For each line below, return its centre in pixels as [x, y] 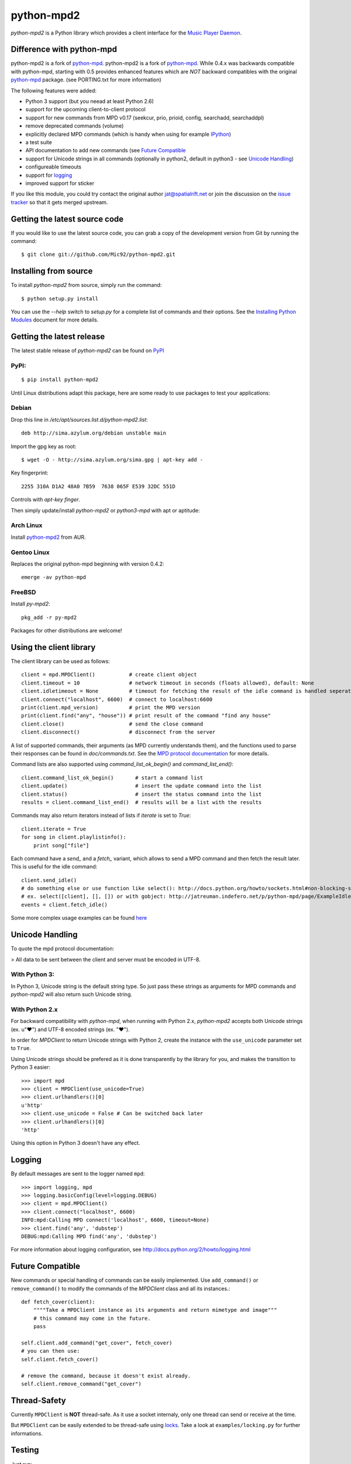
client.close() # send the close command [112, 724]
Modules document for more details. [55, 320]
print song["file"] [61, 845]
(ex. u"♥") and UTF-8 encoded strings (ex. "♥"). [70, 1029]
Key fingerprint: [30, 473]
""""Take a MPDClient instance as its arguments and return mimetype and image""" [155, 1310]
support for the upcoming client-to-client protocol [85, 110]
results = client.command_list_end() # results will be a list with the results [142, 802]
